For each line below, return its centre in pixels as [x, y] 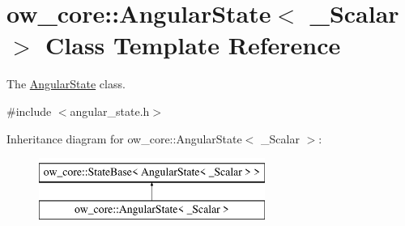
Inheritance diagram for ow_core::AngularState [124, 138]
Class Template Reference [193, 45]
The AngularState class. [66, 84]
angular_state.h [110, 111]
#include [29, 111]
